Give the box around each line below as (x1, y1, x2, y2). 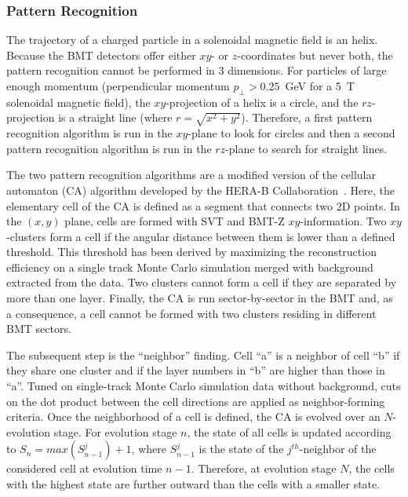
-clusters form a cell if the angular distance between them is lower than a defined (6, 228, 395, 244)
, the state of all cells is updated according (187, 423, 392, 440)
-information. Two (300, 213, 387, 229)
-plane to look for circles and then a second (188, 125, 395, 141)
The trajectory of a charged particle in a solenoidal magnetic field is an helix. (6, 31, 378, 48)
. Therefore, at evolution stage (191, 460, 337, 477)
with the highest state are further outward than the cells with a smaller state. (6, 476, 381, 492)
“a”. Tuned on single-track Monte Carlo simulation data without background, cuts (6, 378, 401, 394)
